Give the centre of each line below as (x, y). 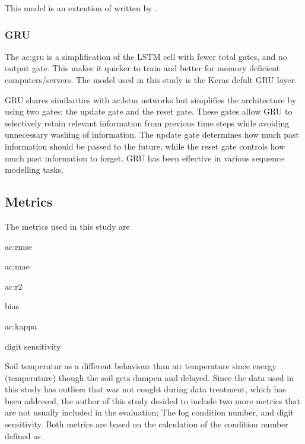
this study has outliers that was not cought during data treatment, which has (145, 389)
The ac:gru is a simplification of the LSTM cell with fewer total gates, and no (146, 56)
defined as (23, 435)
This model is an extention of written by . (81, 8)
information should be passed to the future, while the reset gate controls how (145, 146)
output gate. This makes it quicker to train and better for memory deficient (142, 68)
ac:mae (17, 266)
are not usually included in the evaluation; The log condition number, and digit (149, 412)
